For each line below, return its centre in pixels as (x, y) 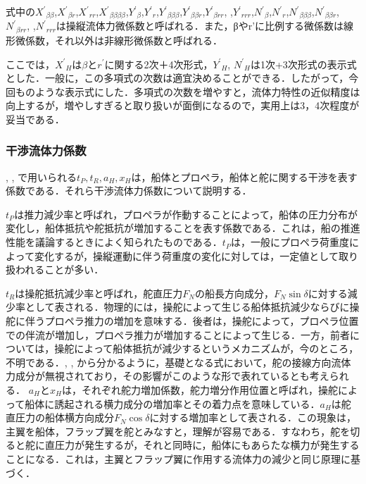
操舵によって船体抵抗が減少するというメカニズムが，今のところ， (207, 348)
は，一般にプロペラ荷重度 (290, 242)
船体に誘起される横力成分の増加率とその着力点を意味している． (172, 403)
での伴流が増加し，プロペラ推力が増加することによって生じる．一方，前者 (178, 334)
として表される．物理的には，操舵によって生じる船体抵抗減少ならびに (187, 307)
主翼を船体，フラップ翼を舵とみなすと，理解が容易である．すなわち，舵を (178, 431)
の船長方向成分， (234, 293)
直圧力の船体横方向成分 (60, 417)
